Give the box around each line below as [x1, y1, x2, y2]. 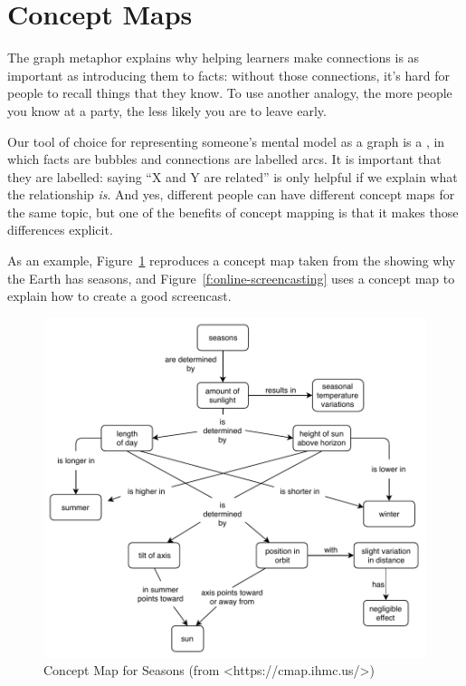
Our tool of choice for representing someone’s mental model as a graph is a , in [7, 131, 445, 150]
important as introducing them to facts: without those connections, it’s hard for [7, 65, 451, 84]
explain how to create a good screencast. [7, 286, 232, 305]
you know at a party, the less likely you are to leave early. [7, 101, 327, 120]
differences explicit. [7, 220, 113, 239]
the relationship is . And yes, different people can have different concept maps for [7, 185, 455, 204]
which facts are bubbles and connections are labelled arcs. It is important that [7, 150, 442, 169]
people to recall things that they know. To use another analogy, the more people [7, 83, 452, 102]
